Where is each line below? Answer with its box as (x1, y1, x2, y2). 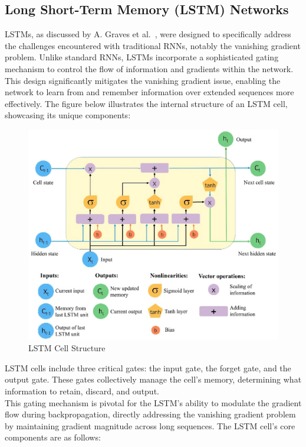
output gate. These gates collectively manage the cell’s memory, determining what (5, 373, 302, 386)
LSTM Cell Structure (28, 342, 106, 354)
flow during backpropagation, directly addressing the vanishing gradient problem (5, 408, 296, 420)
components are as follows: (5, 431, 101, 443)
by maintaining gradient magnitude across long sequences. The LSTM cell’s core (5, 419, 295, 432)
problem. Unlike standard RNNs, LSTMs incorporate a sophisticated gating (5, 51, 279, 63)
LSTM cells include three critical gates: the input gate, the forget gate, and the (5, 361, 291, 374)
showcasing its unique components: (5, 109, 131, 121)
